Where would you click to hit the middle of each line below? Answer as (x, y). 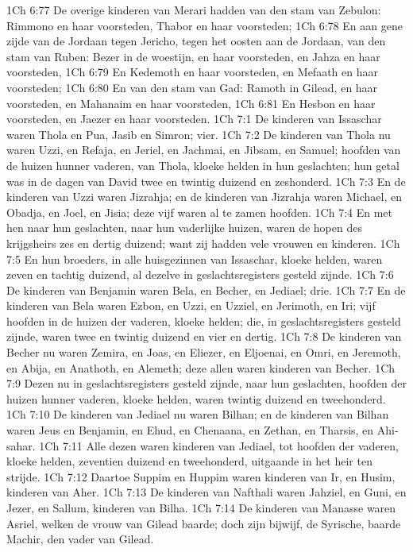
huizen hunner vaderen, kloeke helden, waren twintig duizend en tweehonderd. (196, 398)
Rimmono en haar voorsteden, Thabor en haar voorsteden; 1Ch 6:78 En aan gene (205, 25)
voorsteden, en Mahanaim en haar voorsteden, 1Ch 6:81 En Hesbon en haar (191, 103)
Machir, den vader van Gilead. (80, 539)
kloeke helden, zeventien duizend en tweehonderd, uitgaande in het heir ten (189, 461)
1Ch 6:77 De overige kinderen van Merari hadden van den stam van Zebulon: (194, 10)
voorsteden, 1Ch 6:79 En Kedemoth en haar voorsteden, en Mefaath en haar (192, 72)
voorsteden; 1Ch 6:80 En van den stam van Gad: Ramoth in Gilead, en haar (192, 87)
